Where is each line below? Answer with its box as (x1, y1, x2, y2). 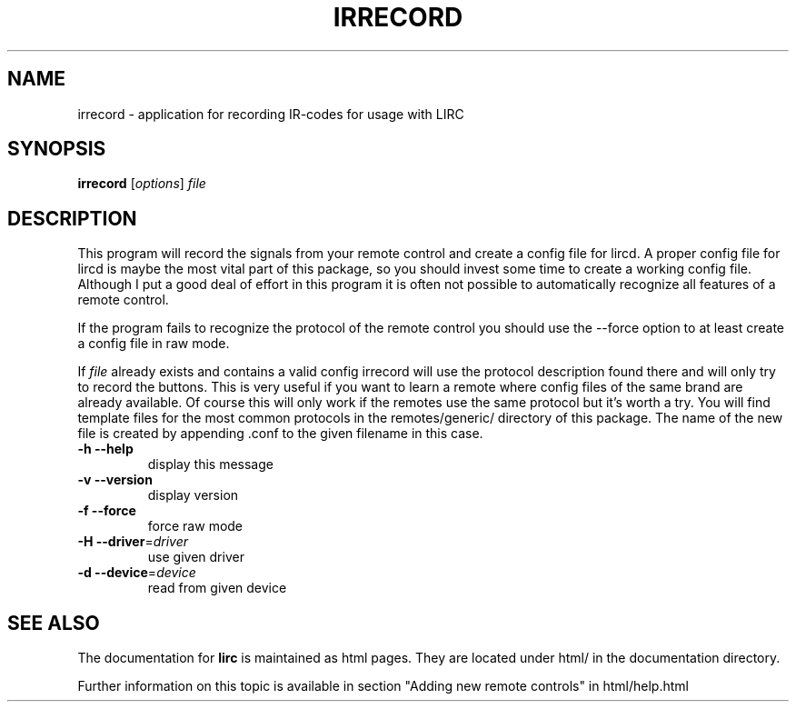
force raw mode (147, 518, 244, 534)
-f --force (77, 503, 136, 519)
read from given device (147, 580, 287, 596)
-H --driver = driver (77, 534, 188, 550)
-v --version (77, 472, 153, 488)
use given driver (147, 549, 244, 565)
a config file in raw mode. (77, 335, 230, 352)
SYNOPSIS (7, 137, 106, 161)
